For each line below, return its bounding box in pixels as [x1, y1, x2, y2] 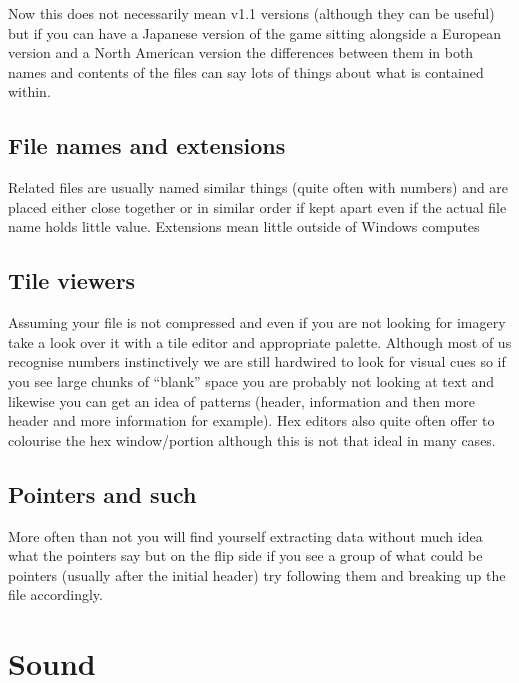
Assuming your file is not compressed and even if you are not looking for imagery [8, 312, 506, 333]
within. [8, 81, 51, 102]
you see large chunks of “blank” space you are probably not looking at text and [8, 370, 495, 391]
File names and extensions [8, 130, 286, 161]
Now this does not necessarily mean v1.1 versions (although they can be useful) [8, 3, 495, 23]
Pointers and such [8, 478, 197, 509]
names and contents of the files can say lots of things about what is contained [8, 61, 484, 82]
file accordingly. [8, 584, 103, 605]
